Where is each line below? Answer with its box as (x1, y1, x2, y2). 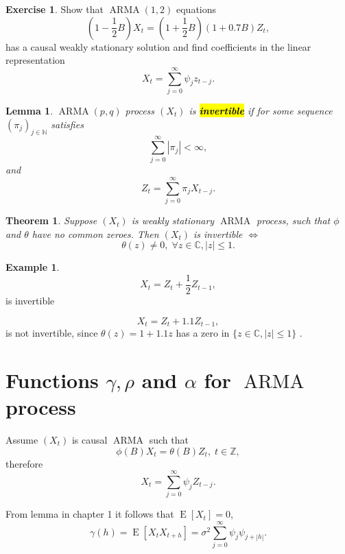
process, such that (257, 213, 331, 228)
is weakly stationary (131, 213, 215, 228)
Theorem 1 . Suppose (5, 213, 97, 228)
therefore (5, 456, 43, 470)
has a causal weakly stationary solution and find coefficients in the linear (5, 39, 311, 53)
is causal (71, 432, 108, 446)
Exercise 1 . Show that (5, 2, 104, 16)
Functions (5, 365, 99, 394)
